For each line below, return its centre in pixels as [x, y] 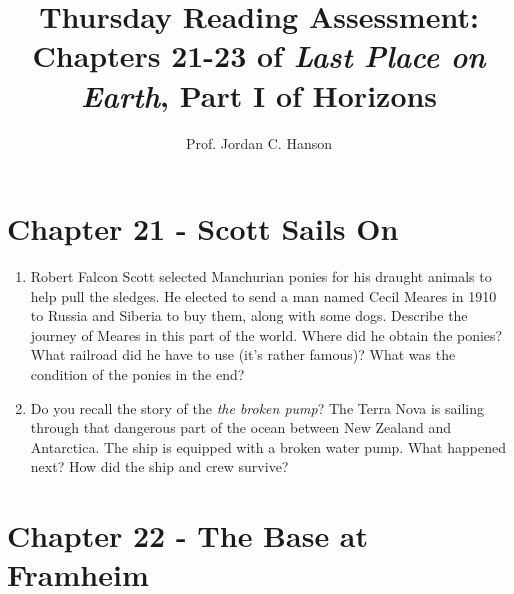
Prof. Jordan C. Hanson [259, 142]
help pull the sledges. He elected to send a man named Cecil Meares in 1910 [263, 295]
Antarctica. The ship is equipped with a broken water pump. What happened [268, 446]
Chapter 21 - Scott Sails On [203, 228]
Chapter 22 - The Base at [188, 535]
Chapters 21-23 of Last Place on [259, 56]
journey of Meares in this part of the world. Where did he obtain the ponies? [266, 334]
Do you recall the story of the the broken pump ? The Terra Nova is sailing [257, 407]
